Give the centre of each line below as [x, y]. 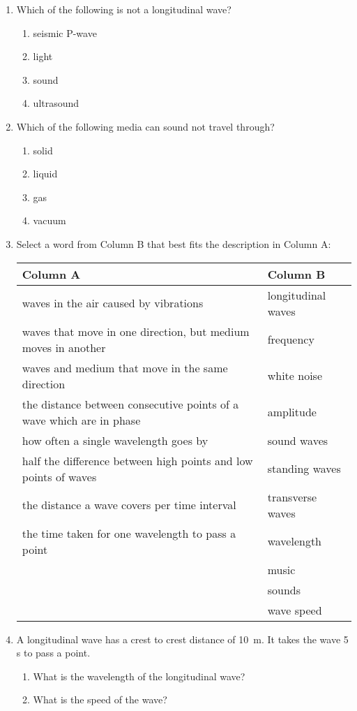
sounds [284, 589]
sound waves [298, 440]
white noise [295, 376]
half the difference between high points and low [137, 460]
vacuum [50, 220]
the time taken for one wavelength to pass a [129, 533]
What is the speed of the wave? [100, 699]
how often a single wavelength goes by [115, 440]
